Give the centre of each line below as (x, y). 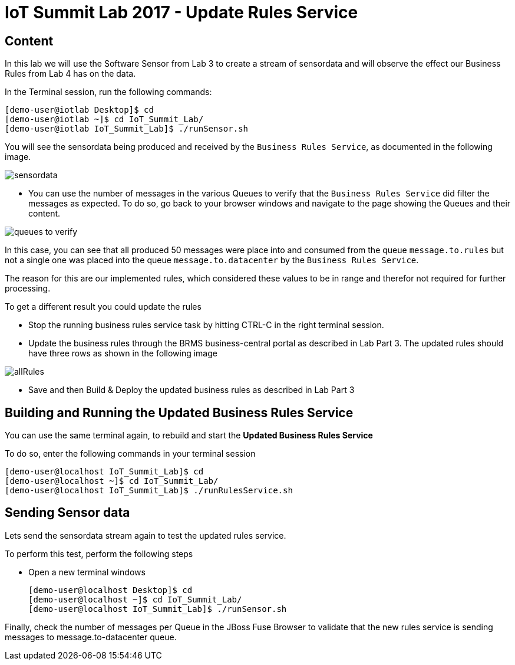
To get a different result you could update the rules (103, 307)
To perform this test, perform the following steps (99, 553)
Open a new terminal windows (87, 572)
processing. (28, 289)
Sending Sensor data (67, 513)
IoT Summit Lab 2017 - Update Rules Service (181, 12)
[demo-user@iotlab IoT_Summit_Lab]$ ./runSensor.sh (127, 129)
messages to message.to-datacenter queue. (91, 637)
